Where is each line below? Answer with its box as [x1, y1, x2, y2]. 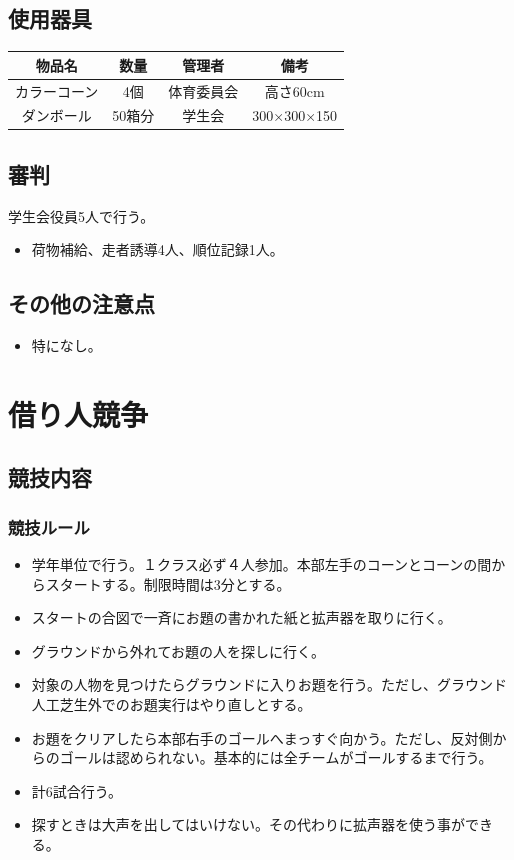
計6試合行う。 [31, 780, 122, 801]
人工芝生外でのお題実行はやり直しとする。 [31, 694, 312, 715]
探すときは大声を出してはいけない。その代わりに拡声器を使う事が [31, 814, 466, 835]
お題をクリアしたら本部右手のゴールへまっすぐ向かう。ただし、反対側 [31, 727, 493, 748]
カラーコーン [15, 80, 99, 101]
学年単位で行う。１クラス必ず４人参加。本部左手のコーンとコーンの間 [31, 554, 492, 575]
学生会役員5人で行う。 [8, 205, 155, 226]
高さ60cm [264, 80, 325, 101]
